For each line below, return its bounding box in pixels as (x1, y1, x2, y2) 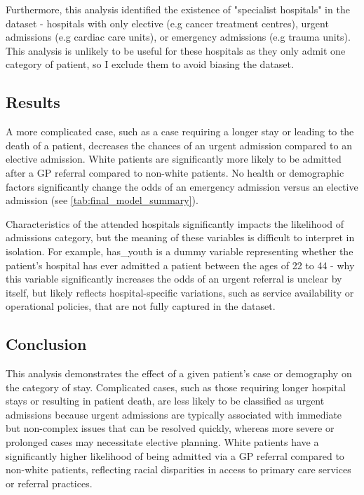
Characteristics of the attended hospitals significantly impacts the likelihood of (6, 216, 344, 231)
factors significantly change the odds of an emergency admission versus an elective (6, 179, 358, 194)
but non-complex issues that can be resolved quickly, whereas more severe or (6, 421, 335, 435)
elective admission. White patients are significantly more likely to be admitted (6, 151, 342, 166)
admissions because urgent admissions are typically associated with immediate (6, 407, 342, 421)
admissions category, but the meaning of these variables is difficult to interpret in (6, 230, 355, 245)
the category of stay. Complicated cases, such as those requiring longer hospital (6, 379, 346, 394)
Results (6, 91, 60, 113)
